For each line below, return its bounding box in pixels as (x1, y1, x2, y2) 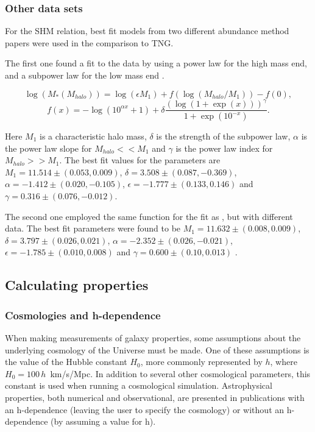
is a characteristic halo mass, (40, 130, 147, 142)
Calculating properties (5, 275, 149, 294)
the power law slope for (5, 141, 92, 154)
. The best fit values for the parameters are (59, 154, 221, 166)
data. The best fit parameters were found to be (5, 222, 181, 235)
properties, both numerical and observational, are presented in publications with (5, 391, 305, 403)
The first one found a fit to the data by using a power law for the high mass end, (5, 57, 307, 69)
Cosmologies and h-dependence (5, 307, 161, 322)
